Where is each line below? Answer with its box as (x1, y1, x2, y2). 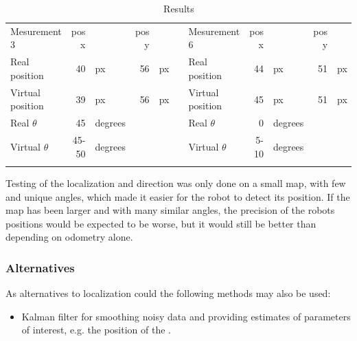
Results (163, 1, 194, 15)
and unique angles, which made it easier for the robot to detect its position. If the (5, 189, 350, 203)
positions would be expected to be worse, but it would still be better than (5, 216, 316, 230)
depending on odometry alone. (5, 230, 133, 244)
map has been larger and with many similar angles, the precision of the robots (5, 203, 335, 217)
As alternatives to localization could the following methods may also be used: (5, 286, 331, 300)
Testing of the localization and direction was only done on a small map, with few (5, 175, 346, 190)
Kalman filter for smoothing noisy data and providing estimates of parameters (21, 309, 351, 323)
